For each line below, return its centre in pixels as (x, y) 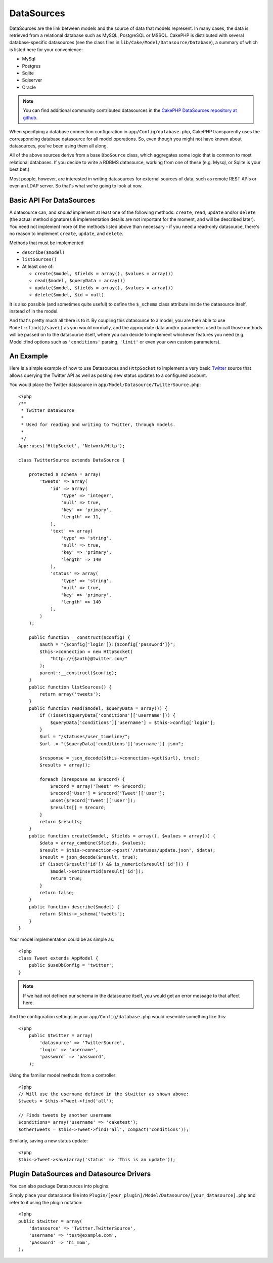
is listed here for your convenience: (46, 49)
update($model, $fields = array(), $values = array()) (104, 288)
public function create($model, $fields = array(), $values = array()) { (122, 836)
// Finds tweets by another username (65, 1115)
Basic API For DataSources (52, 200)
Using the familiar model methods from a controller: (63, 1075)
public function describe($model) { (74, 907)
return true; (66, 878)
